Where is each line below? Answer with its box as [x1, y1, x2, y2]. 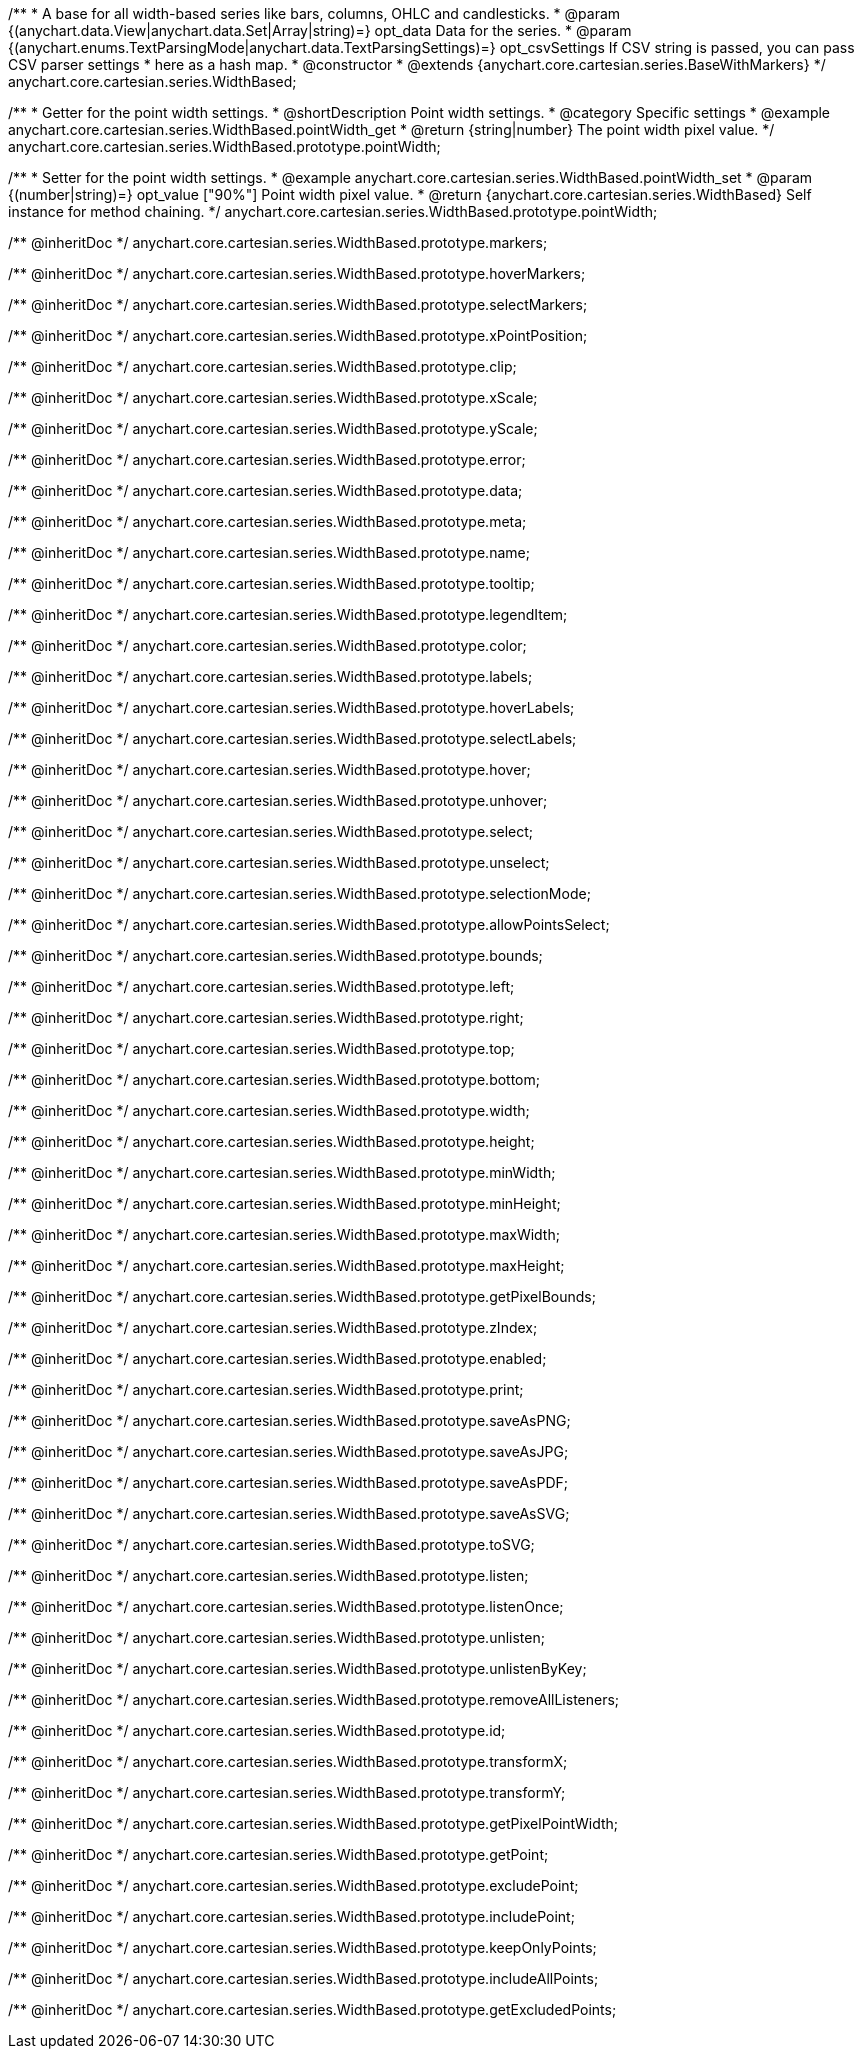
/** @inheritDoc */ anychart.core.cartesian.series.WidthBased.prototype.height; [8, 1133, 535, 1150]
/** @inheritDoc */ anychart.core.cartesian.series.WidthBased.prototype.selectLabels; [8, 730, 577, 747]
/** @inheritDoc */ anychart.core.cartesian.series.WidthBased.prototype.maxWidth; [8, 1226, 560, 1243]
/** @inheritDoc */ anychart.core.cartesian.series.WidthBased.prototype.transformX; [8, 1753, 568, 1770]
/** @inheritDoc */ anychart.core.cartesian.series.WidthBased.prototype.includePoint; [8, 1908, 575, 1925]
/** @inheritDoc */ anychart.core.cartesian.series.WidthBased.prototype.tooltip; [8, 575, 535, 592]
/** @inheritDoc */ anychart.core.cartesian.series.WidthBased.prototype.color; [8, 637, 527, 654]
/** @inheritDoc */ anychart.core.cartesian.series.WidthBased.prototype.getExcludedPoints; [8, 2001, 617, 2018]
